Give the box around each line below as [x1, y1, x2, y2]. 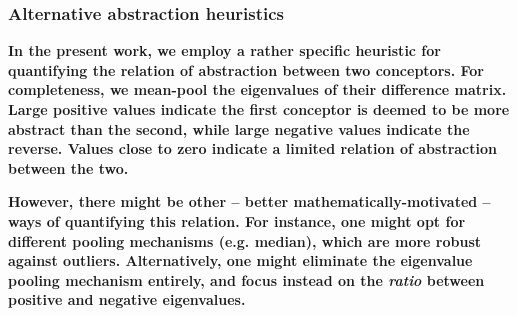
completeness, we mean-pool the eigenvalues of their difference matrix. [8, 79, 507, 100]
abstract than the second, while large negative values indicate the [8, 118, 470, 139]
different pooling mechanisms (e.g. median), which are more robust [8, 230, 482, 251]
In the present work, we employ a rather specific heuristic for [8, 40, 441, 61]
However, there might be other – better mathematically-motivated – [8, 191, 491, 212]
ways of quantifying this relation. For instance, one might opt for [8, 210, 466, 231]
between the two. [8, 157, 129, 178]
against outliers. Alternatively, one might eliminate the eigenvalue [8, 250, 473, 271]
